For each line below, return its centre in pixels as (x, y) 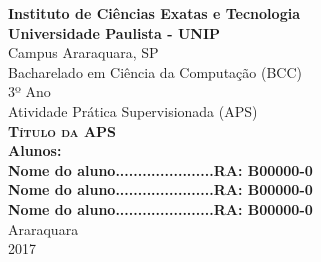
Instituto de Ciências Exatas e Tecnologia (154, 13)
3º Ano (29, 91)
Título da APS (62, 130)
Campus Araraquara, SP (83, 52)
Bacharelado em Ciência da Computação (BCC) (155, 71)
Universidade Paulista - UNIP (114, 32)
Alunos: (35, 150)
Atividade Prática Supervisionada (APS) (133, 110)
